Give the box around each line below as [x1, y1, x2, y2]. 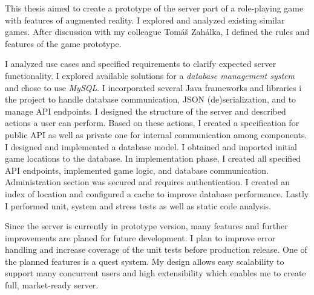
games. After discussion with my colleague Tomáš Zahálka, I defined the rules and [5, 25, 310, 38]
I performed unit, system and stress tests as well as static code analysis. [5, 199, 272, 212]
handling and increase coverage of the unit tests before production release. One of [5, 243, 307, 256]
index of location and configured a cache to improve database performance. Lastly [5, 187, 309, 200]
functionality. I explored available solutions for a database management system [5, 69, 295, 81]
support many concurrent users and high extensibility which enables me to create [5, 267, 306, 279]
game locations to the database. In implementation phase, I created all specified [5, 152, 301, 165]
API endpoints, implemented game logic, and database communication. [5, 163, 269, 176]
